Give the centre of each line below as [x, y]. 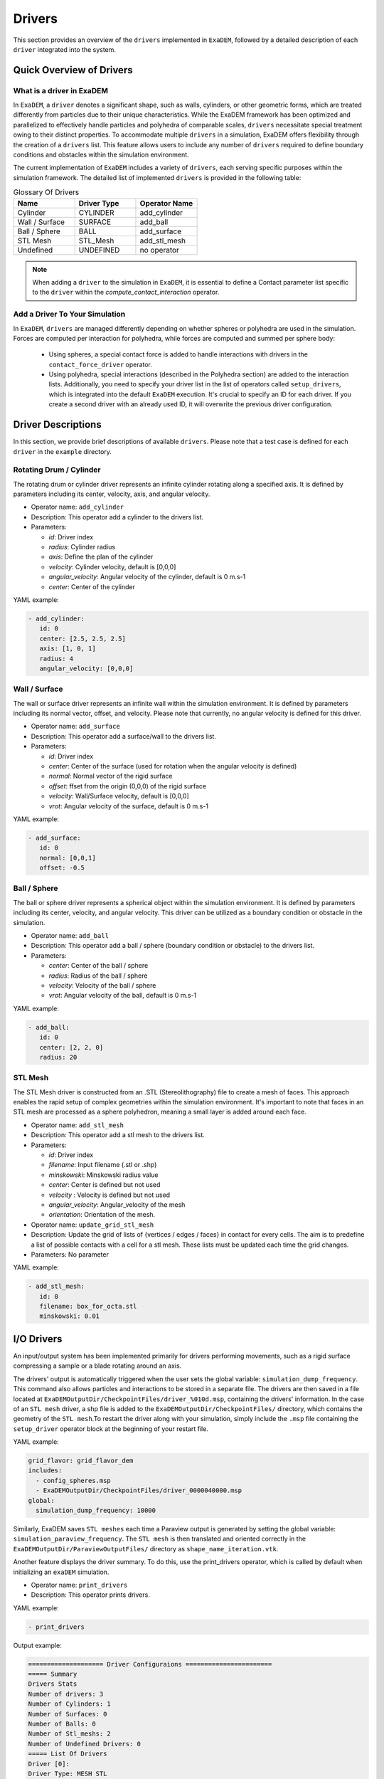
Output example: [37, 1645]
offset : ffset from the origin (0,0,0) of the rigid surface [127, 786]
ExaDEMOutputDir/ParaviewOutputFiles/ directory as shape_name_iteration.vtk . [146, 1548]
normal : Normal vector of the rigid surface [111, 776]
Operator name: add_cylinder [78, 507]
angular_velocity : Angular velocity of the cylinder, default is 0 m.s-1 [147, 577]
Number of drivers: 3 [66, 1694]
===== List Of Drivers [68, 1754]
